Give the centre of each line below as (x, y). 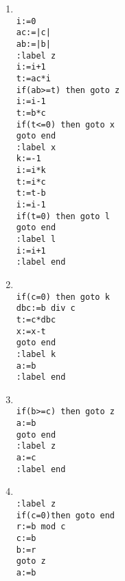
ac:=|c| (33, 33)
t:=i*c (31, 182)
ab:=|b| (33, 44)
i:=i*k (31, 171)
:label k (36, 354)
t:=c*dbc (36, 319)
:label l (36, 239)
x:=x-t (31, 331)
